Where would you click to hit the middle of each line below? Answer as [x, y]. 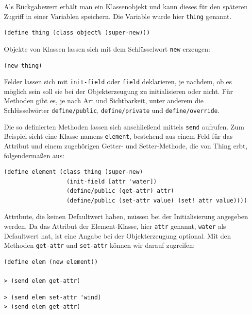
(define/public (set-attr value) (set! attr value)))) [157, 200]
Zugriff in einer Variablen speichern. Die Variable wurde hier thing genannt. [118, 16]
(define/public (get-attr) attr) [120, 191]
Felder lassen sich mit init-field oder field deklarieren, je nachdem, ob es [118, 82]
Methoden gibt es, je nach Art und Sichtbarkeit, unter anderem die [104, 101]
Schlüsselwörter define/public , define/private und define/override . [112, 110]
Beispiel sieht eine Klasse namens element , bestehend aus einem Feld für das [118, 136]
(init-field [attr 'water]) [111, 181]
